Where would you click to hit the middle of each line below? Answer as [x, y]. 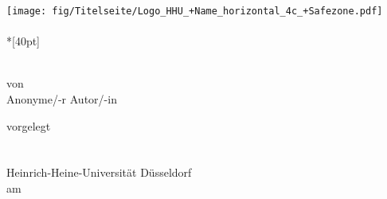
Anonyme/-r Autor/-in [62, 99]
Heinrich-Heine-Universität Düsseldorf [99, 172]
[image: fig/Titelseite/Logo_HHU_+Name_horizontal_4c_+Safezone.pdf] [195, 11]
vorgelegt [29, 125]
